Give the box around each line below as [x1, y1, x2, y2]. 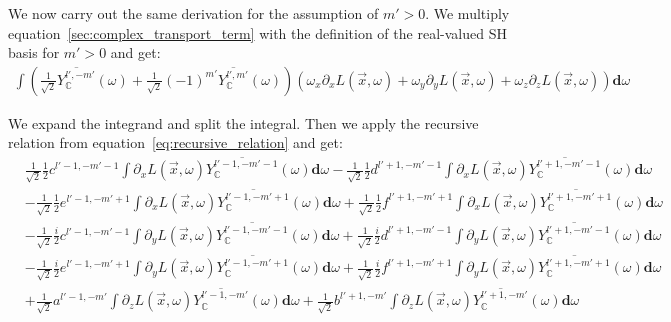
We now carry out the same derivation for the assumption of [8, 3, 379, 23]
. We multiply [425, 3, 510, 23]
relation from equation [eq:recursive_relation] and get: [8, 132, 343, 153]
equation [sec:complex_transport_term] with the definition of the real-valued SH [8, 22, 507, 43]
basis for [8, 42, 60, 63]
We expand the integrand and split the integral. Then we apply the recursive [8, 112, 479, 133]
